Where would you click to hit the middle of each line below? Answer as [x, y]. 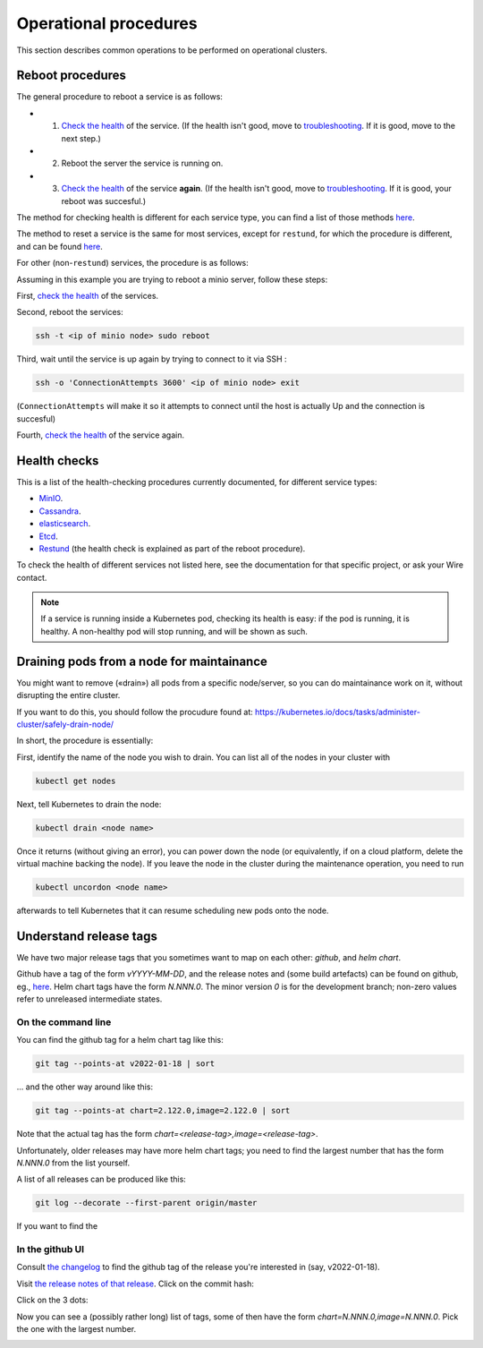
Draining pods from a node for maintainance [142, 661]
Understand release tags [87, 936]
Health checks [58, 461]
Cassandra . [60, 511]
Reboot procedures [72, 76]
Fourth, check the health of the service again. [101, 435]
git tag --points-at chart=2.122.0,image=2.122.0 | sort [163, 1111]
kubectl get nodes [76, 781]
